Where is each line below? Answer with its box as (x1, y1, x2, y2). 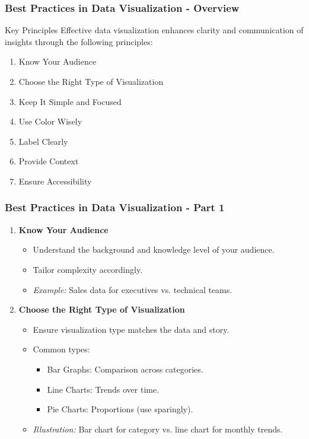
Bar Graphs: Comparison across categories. (47, 362, 203, 375)
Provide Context (18, 155, 79, 167)
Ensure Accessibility (18, 174, 92, 187)
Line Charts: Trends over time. (47, 383, 160, 395)
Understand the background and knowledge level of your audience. (33, 243, 275, 256)
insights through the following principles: (5, 35, 153, 47)
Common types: (33, 343, 90, 355)
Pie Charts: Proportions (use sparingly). (47, 403, 193, 415)
